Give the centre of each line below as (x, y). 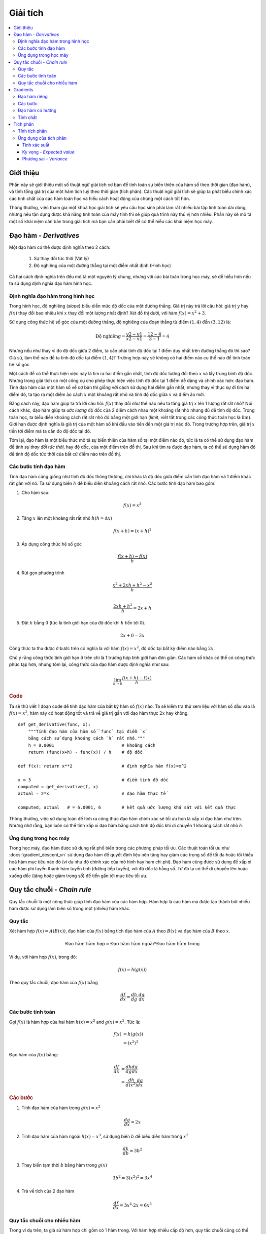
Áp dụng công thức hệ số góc (52, 544)
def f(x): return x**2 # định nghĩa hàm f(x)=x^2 (102, 766)
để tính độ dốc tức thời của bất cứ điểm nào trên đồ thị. (65, 454)
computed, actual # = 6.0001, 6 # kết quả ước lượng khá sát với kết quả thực (127, 808)
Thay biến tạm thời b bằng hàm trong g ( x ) (64, 1165)
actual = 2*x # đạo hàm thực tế (92, 794)
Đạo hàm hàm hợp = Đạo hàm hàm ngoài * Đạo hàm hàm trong (132, 944)
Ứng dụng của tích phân (42, 138)
